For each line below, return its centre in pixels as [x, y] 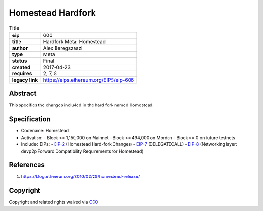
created [21, 67]
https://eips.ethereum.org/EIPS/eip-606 [89, 80]
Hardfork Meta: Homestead [74, 41]
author [20, 48]
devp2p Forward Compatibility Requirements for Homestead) [82, 151]
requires [22, 73]
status [19, 61]
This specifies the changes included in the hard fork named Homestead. [82, 105]
